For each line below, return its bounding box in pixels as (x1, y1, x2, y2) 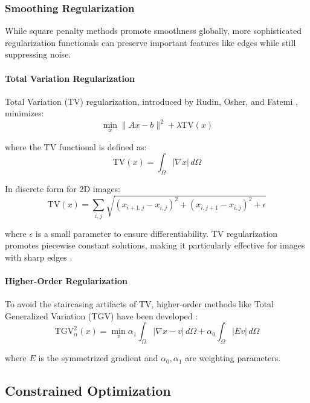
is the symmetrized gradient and (38, 351, 158, 364)
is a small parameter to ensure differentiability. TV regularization (35, 227, 278, 239)
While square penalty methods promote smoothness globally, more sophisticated (5, 24, 302, 37)
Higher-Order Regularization (5, 275, 128, 287)
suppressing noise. (5, 48, 71, 61)
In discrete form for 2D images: (5, 182, 121, 195)
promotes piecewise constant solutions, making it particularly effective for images (5, 239, 305, 251)
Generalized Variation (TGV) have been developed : (5, 309, 198, 322)
